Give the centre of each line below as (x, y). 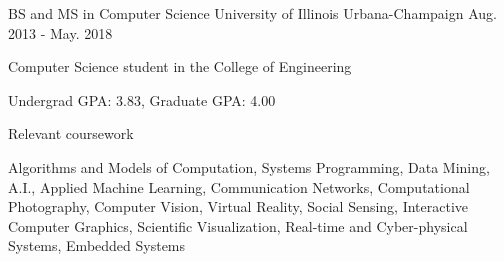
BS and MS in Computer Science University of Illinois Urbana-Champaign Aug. (252, 13)
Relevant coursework (71, 133)
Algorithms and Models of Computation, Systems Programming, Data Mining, (249, 166)
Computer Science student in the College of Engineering (180, 66)
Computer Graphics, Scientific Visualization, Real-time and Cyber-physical (238, 225)
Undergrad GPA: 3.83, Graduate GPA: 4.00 (142, 99)
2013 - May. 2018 (60, 32)
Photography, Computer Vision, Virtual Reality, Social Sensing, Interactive (238, 206)
